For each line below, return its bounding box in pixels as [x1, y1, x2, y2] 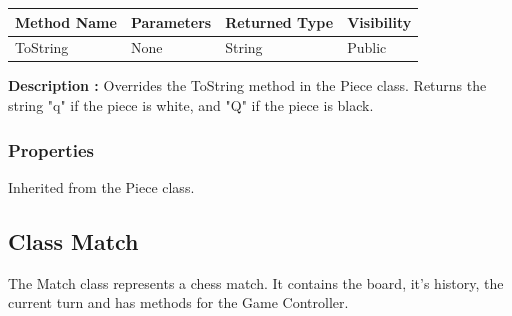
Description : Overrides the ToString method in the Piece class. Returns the [8, 75, 487, 96]
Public [347, 37, 387, 58]
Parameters [130, 11, 212, 32]
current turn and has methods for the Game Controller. [8, 292, 349, 313]
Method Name [15, 11, 117, 32]
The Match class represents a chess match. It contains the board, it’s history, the [8, 272, 504, 293]
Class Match [8, 225, 139, 256]
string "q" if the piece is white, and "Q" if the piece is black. [8, 95, 374, 116]
